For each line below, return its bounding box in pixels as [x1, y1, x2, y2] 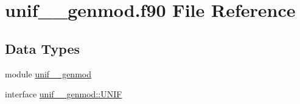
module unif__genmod [5, 67, 91, 80]
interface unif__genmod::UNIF [5, 88, 122, 100]
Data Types [5, 39, 80, 57]
